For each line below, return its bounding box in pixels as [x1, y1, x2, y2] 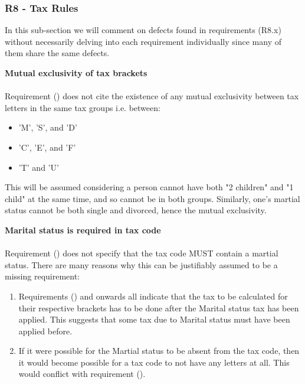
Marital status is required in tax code [5, 223, 161, 236]
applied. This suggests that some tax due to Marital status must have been [18, 313, 290, 326]
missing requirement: [5, 270, 80, 282]
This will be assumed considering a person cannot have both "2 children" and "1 [5, 181, 294, 193]
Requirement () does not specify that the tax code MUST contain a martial [5, 247, 278, 259]
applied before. [18, 324, 73, 337]
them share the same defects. [5, 47, 110, 59]
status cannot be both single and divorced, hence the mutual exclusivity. [5, 204, 267, 216]
